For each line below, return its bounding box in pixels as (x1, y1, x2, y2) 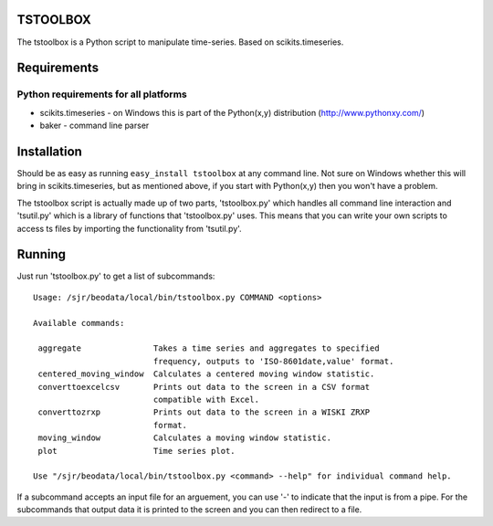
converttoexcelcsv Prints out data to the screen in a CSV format (37, 382, 371, 392)
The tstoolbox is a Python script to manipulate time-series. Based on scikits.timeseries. (16, 37, 344, 47)
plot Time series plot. (37, 446, 236, 456)
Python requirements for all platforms (16, 88, 187, 100)
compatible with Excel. (152, 394, 260, 405)
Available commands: (33, 318, 125, 328)
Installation (16, 143, 82, 159)
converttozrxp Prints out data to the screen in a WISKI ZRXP (37, 407, 371, 417)
